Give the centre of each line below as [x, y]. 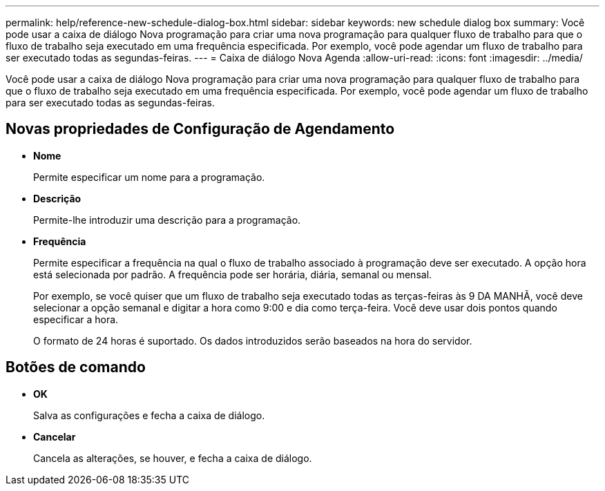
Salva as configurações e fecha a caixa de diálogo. [149, 415]
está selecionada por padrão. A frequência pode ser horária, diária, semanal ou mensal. [233, 274]
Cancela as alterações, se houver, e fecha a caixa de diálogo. [173, 458]
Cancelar [55, 436]
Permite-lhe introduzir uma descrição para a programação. [167, 220]
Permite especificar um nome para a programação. [149, 177]
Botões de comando [76, 367]
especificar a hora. [76, 319]
